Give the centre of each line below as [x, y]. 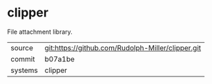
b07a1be [59, 59]
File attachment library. [40, 32]
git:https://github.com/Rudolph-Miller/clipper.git [123, 48]
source [22, 48]
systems [24, 70]
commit [23, 59]
